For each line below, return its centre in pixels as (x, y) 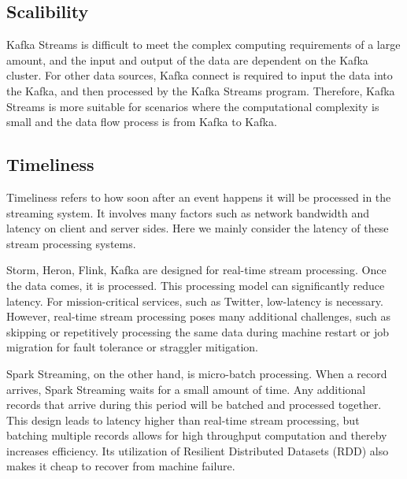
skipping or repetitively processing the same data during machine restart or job (198, 331)
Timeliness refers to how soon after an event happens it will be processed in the (199, 197)
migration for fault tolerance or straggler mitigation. (133, 347)
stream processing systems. (71, 243)
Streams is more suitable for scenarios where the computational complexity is (193, 106)
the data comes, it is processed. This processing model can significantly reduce (196, 285)
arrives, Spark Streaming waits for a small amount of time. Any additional (186, 389)
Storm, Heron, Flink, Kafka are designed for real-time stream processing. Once (196, 270)
